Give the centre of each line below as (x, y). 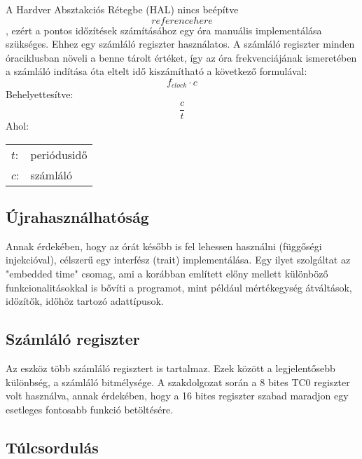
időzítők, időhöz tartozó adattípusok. (85, 301)
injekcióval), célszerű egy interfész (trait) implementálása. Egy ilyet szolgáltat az (178, 260)
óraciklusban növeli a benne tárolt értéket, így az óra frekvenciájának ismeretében (181, 57)
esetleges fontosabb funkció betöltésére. (90, 409)
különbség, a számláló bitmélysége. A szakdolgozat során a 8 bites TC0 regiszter (178, 382)
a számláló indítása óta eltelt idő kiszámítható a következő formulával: (156, 71)
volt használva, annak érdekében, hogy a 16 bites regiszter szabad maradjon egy (177, 396)
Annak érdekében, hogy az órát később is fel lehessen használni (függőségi (164, 246)
